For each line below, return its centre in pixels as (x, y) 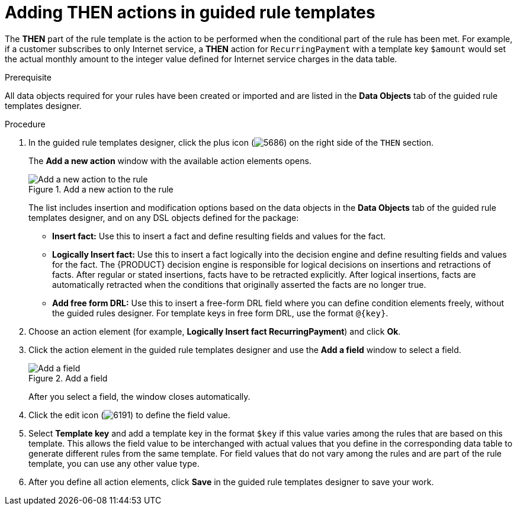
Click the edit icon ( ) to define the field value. (129, 415)
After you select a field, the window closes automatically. (139, 396)
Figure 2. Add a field (68, 378)
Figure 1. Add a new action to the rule (101, 189)
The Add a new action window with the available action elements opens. (170, 161)
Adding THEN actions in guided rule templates (190, 12)
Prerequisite (28, 77)
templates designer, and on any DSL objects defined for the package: (164, 217)
